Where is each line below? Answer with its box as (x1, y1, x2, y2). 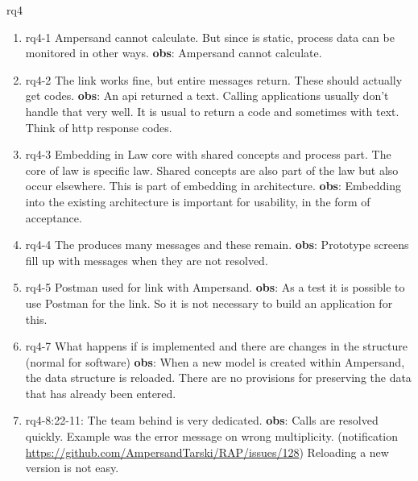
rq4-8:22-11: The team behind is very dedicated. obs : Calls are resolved (25, 412, 379, 429)
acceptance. (25, 209, 82, 226)
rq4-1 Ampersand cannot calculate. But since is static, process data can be (25, 28, 395, 45)
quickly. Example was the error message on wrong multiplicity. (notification (25, 428, 399, 445)
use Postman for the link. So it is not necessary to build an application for (25, 294, 393, 311)
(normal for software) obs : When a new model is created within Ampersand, (25, 353, 405, 370)
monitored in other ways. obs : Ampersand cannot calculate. (25, 44, 322, 61)
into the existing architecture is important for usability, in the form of (25, 193, 370, 209)
